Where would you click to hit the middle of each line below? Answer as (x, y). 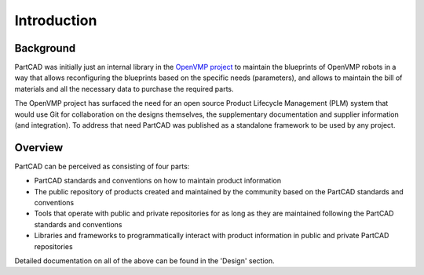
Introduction (56, 20)
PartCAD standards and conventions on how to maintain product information (158, 181)
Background (45, 48)
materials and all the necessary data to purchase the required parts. (124, 89)
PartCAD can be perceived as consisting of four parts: (102, 166)
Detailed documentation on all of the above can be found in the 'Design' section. (144, 261)
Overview (39, 148)
